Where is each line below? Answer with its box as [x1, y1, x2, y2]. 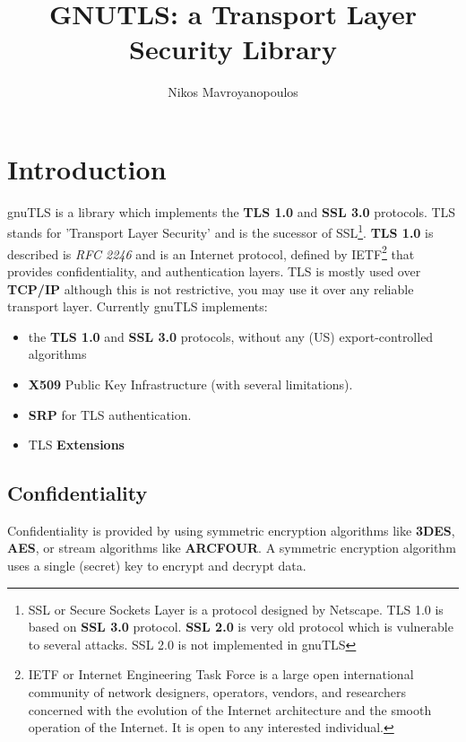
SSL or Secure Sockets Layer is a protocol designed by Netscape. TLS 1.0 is [28, 599, 444, 618]
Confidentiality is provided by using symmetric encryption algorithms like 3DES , [7, 520, 455, 539]
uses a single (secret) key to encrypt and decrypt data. [7, 556, 306, 575]
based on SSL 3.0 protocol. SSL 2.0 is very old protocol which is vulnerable [28, 617, 453, 636]
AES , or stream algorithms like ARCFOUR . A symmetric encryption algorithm [7, 538, 456, 557]
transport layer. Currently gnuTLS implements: [7, 297, 268, 316]
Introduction [7, 150, 167, 187]
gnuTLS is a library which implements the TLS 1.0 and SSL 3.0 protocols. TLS [7, 202, 456, 221]
